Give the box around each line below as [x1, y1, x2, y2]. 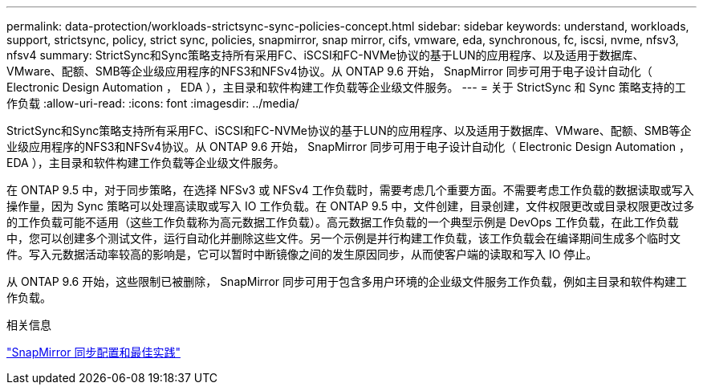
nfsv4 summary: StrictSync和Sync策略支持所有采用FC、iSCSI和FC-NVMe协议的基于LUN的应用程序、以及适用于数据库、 [6, 48, 644, 62]
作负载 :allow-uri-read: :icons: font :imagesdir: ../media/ [6, 96, 299, 110]
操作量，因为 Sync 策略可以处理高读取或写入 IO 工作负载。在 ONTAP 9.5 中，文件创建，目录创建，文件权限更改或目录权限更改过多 [6, 199, 695, 213]
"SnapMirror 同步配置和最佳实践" [6, 345, 181, 359]
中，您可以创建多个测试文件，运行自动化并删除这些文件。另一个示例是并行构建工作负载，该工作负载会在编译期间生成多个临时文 [6, 231, 681, 245]
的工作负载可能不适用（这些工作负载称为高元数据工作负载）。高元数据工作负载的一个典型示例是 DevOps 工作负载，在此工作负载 [6, 215, 679, 229]
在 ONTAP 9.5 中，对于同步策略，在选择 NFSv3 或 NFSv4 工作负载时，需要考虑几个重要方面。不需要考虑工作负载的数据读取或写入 [6, 183, 694, 197]
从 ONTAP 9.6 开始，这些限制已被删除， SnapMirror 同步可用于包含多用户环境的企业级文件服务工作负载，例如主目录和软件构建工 [6, 275, 687, 288]
